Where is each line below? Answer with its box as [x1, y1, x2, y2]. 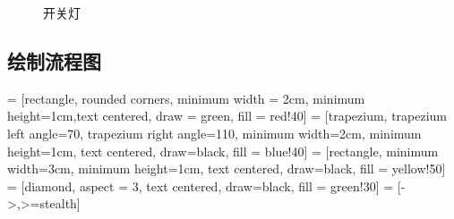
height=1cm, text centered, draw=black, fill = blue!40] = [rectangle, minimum [7, 141, 439, 160]
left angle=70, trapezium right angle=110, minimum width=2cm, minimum [7, 123, 422, 142]
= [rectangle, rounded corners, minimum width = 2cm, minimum [7, 88, 365, 107]
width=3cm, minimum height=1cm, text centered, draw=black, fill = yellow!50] [7, 159, 446, 178]
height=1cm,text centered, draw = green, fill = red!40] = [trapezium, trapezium [7, 106, 448, 125]
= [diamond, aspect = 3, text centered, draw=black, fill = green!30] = [7, 176, 394, 195]
